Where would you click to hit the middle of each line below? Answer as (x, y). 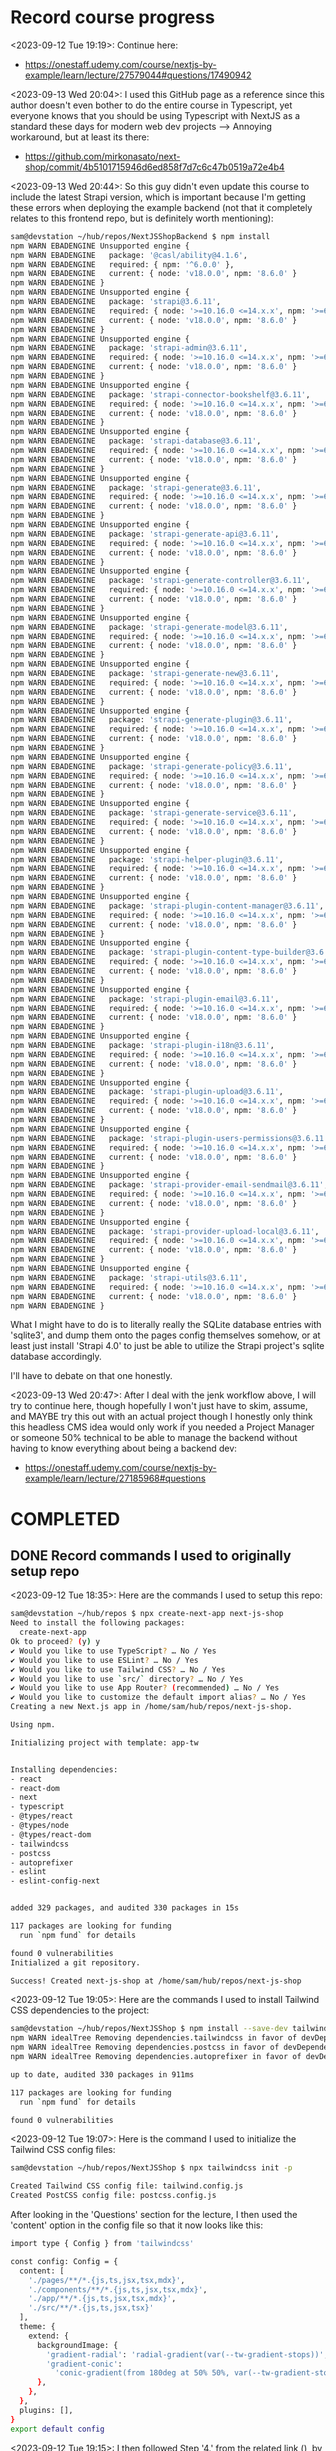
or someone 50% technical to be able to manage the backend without (154, 1438)
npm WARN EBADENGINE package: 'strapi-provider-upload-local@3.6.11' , (165, 1231)
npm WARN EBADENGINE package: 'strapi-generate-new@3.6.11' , (145, 674)
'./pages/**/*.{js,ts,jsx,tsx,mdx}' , (107, 2280)
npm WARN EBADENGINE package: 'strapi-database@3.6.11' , (136, 441)
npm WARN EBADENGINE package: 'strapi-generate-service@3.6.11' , (154, 813)
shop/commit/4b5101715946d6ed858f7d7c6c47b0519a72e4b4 (154, 167)
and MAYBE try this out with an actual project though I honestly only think (161, 1417)
